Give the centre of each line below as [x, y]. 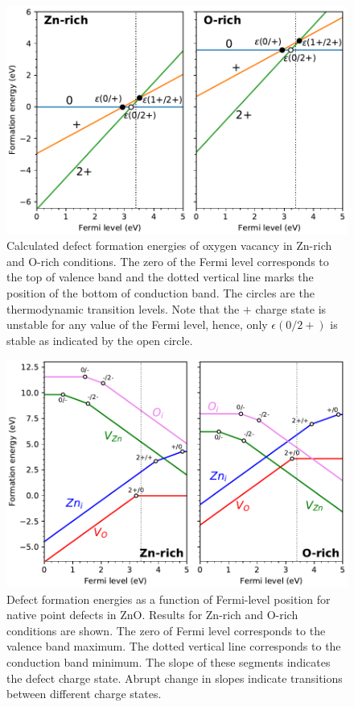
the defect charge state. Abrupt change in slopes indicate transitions [175, 678]
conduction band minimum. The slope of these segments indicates [169, 662]
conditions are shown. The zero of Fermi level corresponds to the [166, 630]
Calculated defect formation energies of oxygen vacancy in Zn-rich [169, 245]
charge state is [291, 308]
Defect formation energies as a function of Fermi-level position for [169, 599]
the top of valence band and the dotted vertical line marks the [160, 277]
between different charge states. [84, 694]
